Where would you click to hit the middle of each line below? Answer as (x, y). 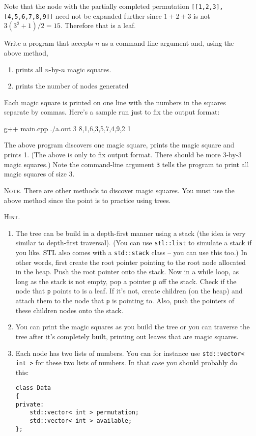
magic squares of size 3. (39, 174)
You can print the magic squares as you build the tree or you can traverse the (132, 327)
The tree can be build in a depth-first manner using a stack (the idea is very (130, 233)
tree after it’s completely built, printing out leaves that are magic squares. (127, 336)
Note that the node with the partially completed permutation (97, 6)
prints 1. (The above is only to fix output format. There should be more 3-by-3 (123, 155)
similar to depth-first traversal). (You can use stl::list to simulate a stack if (133, 243)
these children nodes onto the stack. (69, 310)
